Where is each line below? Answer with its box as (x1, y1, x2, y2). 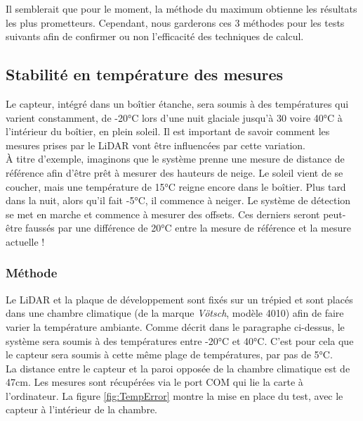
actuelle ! (6, 234, 45, 249)
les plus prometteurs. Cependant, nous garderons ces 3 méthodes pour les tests (6, 15, 345, 30)
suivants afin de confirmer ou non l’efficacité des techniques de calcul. (6, 29, 304, 44)
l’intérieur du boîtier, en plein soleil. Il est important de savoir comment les (6, 124, 330, 139)
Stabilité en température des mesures (6, 63, 284, 85)
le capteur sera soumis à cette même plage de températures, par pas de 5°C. (6, 347, 333, 362)
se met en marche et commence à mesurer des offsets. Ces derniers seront (6, 206, 320, 221)
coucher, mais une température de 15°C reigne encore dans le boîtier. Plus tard (6, 179, 346, 194)
